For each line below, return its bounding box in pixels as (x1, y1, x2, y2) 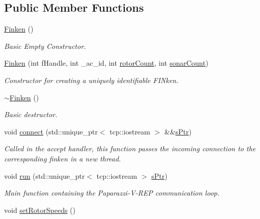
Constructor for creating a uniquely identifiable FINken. (4, 74, 179, 85)
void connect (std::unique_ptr (4, 126, 98, 136)
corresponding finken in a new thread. (4, 153, 121, 163)
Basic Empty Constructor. (4, 40, 86, 51)
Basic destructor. (4, 109, 58, 120)
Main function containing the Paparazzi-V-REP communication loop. (4, 187, 220, 198)
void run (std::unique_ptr (4, 170, 85, 181)
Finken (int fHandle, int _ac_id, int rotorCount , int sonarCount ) (4, 58, 209, 68)
